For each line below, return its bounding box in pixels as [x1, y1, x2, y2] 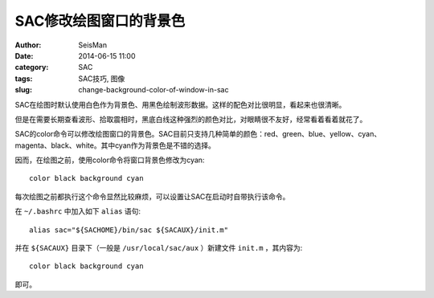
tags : [14, 73, 33, 84]
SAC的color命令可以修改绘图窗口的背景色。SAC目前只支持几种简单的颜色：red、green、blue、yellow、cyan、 [14, 129, 382, 139]
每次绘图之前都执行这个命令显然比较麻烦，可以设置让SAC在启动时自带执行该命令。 [14, 191, 290, 201]
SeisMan [78, 40, 108, 50]
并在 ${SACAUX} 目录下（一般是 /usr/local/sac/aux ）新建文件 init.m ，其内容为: [14, 243, 303, 253]
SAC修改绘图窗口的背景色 [14, 12, 186, 30]
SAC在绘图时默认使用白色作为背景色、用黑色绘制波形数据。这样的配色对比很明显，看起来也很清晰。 [14, 100, 346, 109]
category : [14, 63, 49, 72]
